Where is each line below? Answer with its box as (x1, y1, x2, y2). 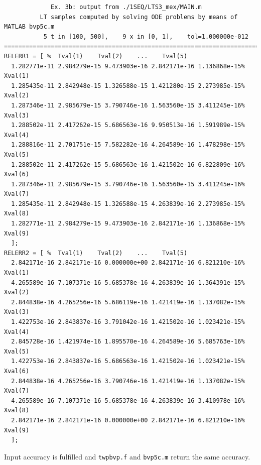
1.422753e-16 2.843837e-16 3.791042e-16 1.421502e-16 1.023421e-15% (11, 318, 245, 325)
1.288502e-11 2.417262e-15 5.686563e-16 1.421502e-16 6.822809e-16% (11, 161, 245, 168)
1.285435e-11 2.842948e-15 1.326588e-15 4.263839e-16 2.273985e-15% (11, 200, 245, 207)
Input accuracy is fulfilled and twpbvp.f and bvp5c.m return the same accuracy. (4, 451, 250, 461)
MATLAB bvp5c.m (4, 23, 55, 31)
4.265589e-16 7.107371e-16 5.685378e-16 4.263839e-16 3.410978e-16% (11, 397, 245, 404)
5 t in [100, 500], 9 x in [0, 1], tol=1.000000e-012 (43, 33, 248, 40)
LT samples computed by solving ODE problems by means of (40, 13, 238, 21)
